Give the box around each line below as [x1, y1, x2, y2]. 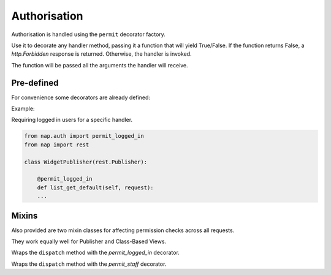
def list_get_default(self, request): [37, 184, 154, 191]
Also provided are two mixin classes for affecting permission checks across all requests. [11, 227, 235, 234]
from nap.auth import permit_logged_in [24, 132, 144, 140]
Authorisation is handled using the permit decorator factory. [11, 31, 165, 38]
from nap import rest [24, 141, 89, 148]
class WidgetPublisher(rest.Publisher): [24, 158, 147, 165]
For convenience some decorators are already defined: [11, 94, 150, 101]
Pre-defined [11, 77, 59, 88]
